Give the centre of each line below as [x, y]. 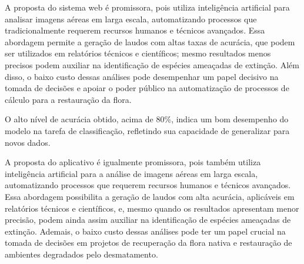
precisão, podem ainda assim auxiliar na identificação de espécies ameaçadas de [148, 220]
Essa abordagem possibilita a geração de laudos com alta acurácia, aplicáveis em [150, 196]
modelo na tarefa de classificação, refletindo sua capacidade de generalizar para [147, 130]
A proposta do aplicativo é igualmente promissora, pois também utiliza [133, 162]
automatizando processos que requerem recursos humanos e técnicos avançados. [148, 185]
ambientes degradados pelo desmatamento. [81, 254]
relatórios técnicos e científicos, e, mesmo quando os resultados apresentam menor [152, 208]
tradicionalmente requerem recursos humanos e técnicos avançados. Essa [135, 30]
